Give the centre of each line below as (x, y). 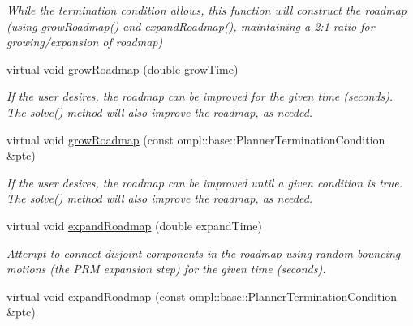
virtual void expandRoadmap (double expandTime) (134, 225)
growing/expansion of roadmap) (85, 42)
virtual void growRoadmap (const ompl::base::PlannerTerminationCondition (196, 139)
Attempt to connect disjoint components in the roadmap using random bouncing (204, 253)
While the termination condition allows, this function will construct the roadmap (206, 10)
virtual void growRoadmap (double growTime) (123, 69)
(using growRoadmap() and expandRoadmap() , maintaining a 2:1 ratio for (191, 26)
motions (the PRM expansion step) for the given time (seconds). (166, 269)
